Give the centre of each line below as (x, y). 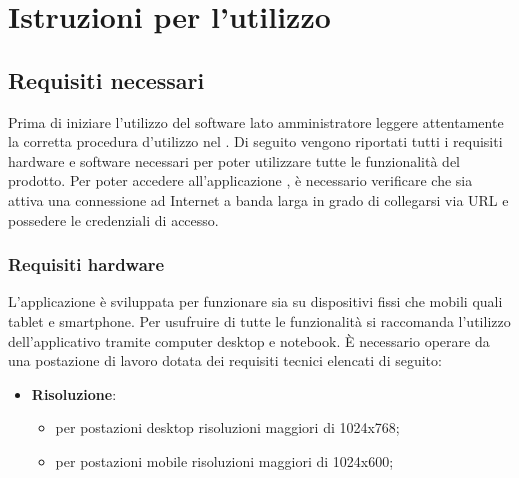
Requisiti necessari (106, 79)
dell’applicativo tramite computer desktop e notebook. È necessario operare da (249, 340)
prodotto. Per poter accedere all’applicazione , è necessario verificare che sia (240, 180)
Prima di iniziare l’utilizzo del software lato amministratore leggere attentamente (256, 121)
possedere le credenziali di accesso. (113, 219)
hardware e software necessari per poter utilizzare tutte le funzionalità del (234, 160)
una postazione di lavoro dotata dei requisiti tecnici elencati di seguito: (225, 360)
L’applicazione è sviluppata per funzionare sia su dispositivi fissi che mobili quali (255, 301)
